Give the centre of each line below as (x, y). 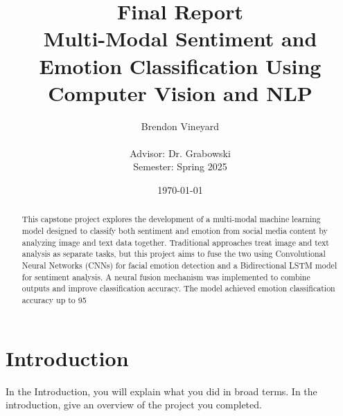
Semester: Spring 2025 (180, 166)
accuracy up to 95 (54, 300)
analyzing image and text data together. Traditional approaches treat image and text (175, 242)
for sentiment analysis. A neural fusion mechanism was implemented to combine (166, 277)
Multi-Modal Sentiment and (180, 38)
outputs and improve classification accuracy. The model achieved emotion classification (178, 288)
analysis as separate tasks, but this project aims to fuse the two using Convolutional (174, 254)
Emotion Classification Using (180, 65)
